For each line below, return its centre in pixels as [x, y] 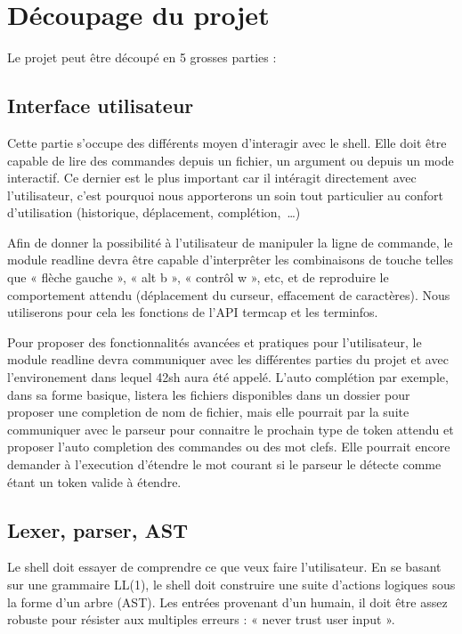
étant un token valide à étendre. [94, 481]
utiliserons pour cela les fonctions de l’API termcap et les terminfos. [193, 312]
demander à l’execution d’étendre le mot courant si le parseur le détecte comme [224, 464]
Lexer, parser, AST [97, 529]
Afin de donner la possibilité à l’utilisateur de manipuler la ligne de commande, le [230, 242]
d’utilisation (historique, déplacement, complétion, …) [154, 212]
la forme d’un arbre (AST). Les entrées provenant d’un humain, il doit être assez [227, 601]
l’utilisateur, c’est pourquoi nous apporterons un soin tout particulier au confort [225, 195]
